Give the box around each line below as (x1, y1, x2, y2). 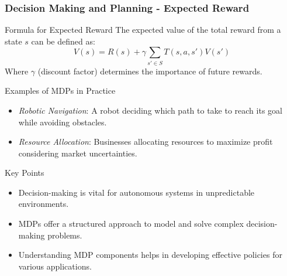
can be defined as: (31, 35, 95, 47)
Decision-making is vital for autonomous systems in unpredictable (18, 186, 255, 198)
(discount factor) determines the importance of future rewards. (37, 64, 262, 77)
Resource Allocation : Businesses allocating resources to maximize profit (18, 135, 273, 148)
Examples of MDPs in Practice (5, 84, 116, 97)
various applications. (18, 260, 92, 272)
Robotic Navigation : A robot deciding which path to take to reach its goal (18, 104, 282, 116)
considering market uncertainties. (18, 146, 137, 159)
